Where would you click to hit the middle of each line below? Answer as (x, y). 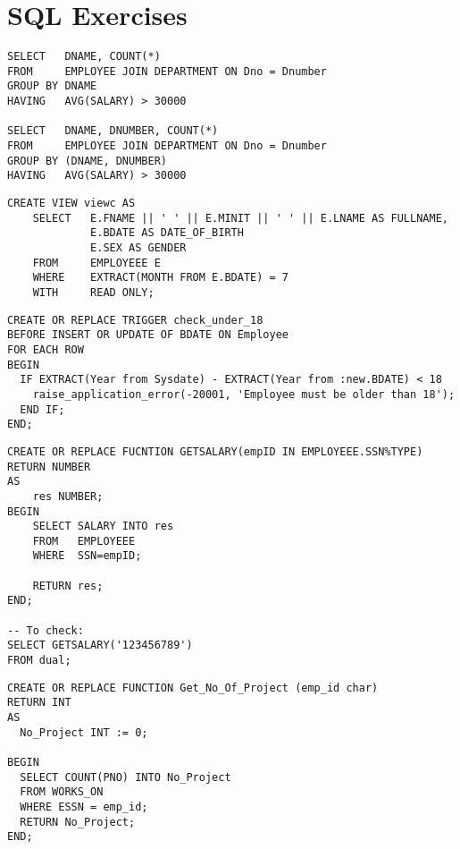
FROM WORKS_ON (62, 792)
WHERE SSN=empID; (87, 556)
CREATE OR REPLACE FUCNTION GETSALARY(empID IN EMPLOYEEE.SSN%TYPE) (215, 451)
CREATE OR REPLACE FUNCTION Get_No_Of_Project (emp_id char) (193, 688)
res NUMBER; (68, 496)
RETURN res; (68, 586)
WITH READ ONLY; (93, 292)
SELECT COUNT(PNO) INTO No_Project (125, 777)
